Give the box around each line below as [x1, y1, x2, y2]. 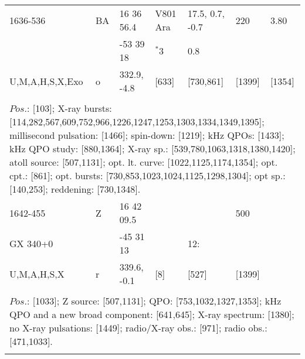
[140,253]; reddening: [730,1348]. [9, 182, 141, 196]
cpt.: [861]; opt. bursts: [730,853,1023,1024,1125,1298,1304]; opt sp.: [9, 169, 286, 182]
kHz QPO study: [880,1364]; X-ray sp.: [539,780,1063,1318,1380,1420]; [9, 142, 296, 155]
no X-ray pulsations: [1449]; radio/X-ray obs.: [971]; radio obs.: [9, 321, 267, 334]
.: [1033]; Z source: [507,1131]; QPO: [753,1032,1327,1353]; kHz [24, 294, 282, 307]
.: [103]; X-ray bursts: [24, 101, 112, 115]
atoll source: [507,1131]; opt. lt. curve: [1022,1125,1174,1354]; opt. [9, 155, 278, 169]
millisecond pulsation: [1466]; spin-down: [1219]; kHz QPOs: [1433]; [9, 128, 284, 142]
